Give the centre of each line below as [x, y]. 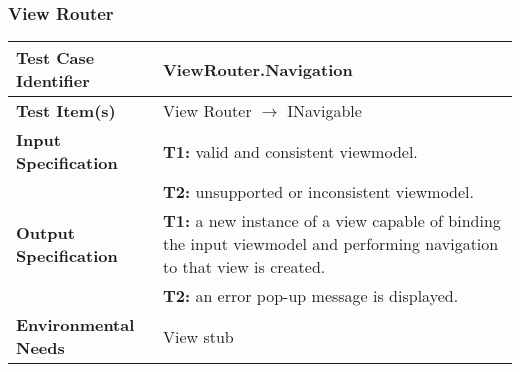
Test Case [55, 58]
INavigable [324, 111]
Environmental [75, 325]
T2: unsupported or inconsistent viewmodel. [318, 192]
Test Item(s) [66, 111]
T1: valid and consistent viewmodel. [290, 151]
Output [45, 232]
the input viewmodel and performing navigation [330, 244]
